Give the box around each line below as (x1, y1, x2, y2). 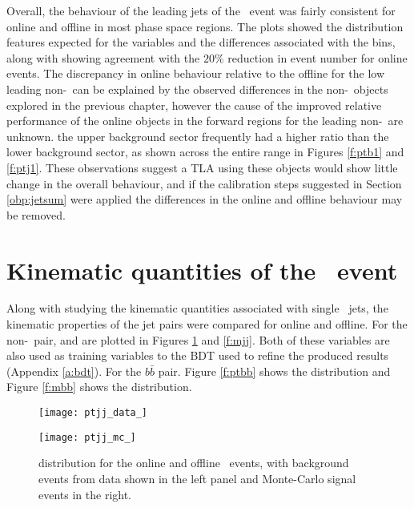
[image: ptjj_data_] (38, 407, 148, 418)
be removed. (6, 206, 66, 223)
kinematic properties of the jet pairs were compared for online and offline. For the (6, 316, 408, 333)
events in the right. (38, 486, 132, 502)
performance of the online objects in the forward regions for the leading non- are (6, 112, 404, 129)
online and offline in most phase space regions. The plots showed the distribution (6, 18, 404, 34)
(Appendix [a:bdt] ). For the (6, 362, 142, 379)
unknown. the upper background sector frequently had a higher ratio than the (6, 127, 389, 144)
